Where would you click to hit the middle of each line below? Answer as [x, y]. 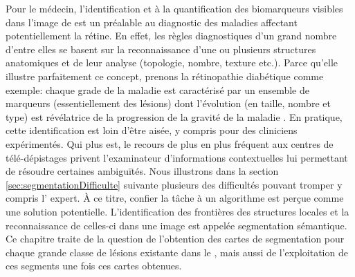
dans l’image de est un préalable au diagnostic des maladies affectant [152, 22]
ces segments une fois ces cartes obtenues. [94, 266]
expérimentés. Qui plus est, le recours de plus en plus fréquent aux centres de [170, 143]
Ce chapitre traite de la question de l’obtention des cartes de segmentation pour [175, 239]
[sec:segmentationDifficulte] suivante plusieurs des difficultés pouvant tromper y [174, 184]
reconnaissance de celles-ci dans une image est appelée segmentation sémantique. [176, 225]
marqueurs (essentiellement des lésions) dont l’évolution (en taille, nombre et [168, 103]
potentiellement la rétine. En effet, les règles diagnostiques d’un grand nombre [171, 36]
